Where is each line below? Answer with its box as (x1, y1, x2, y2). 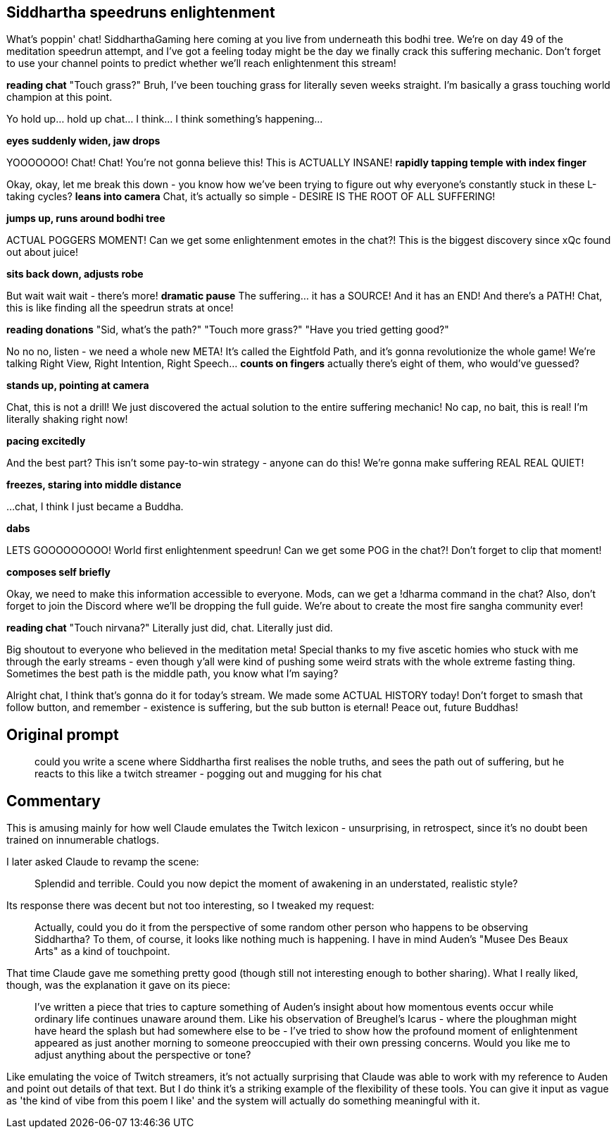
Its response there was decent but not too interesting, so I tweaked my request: (6, 899, 375, 912)
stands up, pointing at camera (6, 379, 149, 392)
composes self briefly (6, 566, 111, 579)
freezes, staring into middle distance (6, 479, 182, 491)
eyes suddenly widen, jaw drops (6, 135, 161, 147)
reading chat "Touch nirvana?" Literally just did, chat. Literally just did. (6, 622, 333, 634)
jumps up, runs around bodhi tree (6, 212, 165, 225)
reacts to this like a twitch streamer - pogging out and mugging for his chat (34, 768, 382, 780)
